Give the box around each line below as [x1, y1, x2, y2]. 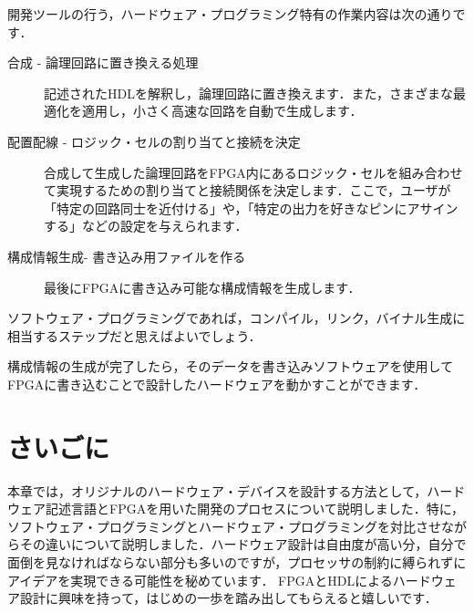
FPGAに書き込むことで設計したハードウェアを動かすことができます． [7, 374, 427, 393]
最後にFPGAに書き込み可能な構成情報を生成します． [44, 277, 361, 296]
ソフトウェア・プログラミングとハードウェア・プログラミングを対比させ [7, 516, 441, 535]
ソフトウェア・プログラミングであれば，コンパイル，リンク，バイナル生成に [7, 308, 466, 327]
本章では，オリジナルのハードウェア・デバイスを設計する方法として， [7, 481, 428, 500]
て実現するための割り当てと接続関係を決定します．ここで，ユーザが [44, 181, 451, 200]
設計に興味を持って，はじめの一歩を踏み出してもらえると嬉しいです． [19, 588, 438, 608]
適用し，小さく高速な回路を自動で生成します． [81, 101, 363, 120]
